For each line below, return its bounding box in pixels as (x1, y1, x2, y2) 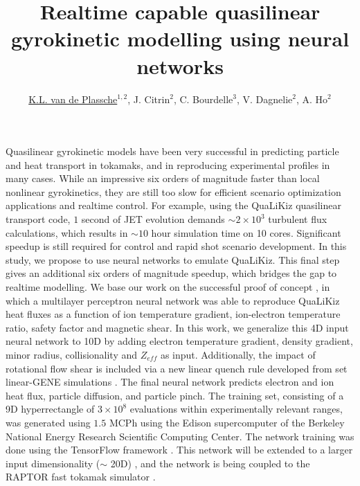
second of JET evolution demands (81, 212, 225, 226)
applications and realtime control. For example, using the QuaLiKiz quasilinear (6, 198, 341, 213)
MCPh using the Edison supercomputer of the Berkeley (109, 415, 345, 429)
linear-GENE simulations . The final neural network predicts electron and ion (6, 375, 334, 389)
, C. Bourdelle (173, 91, 233, 106)
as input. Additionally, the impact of (160, 348, 316, 361)
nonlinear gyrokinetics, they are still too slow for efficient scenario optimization (6, 184, 341, 199)
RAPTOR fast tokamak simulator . (6, 469, 156, 484)
